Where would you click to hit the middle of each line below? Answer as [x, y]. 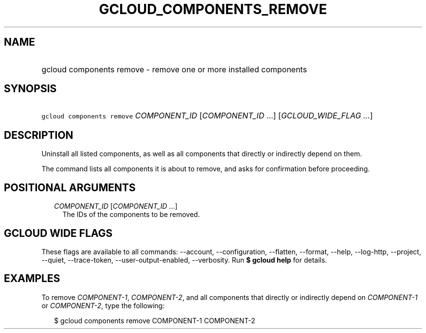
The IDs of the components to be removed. [131, 215]
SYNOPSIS [30, 89]
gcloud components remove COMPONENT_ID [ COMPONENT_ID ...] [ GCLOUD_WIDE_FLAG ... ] [207, 116]
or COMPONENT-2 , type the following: [103, 305]
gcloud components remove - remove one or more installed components [174, 69]
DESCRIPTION [39, 135]
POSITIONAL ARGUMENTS [70, 187]
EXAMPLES [32, 279]
